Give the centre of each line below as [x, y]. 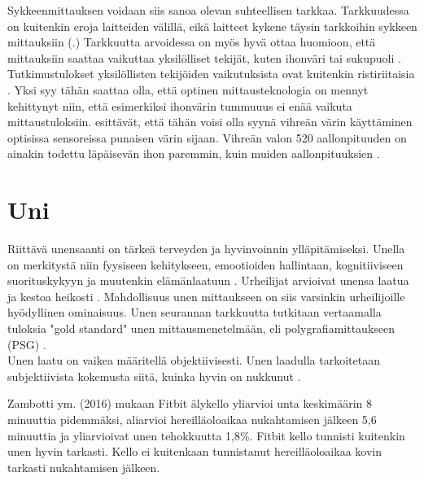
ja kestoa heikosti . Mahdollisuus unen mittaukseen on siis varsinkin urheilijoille [206, 296]
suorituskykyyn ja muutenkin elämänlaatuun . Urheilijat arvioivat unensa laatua [208, 280]
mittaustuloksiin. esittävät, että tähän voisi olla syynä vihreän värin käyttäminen [210, 122]
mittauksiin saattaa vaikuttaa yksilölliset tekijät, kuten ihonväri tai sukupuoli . [204, 57]
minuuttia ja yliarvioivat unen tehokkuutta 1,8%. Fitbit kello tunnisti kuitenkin [206, 435]
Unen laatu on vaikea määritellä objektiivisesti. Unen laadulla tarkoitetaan [194, 360]
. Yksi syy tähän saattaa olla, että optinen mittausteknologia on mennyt [188, 89]
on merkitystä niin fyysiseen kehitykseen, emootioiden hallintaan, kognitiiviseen [205, 264]
